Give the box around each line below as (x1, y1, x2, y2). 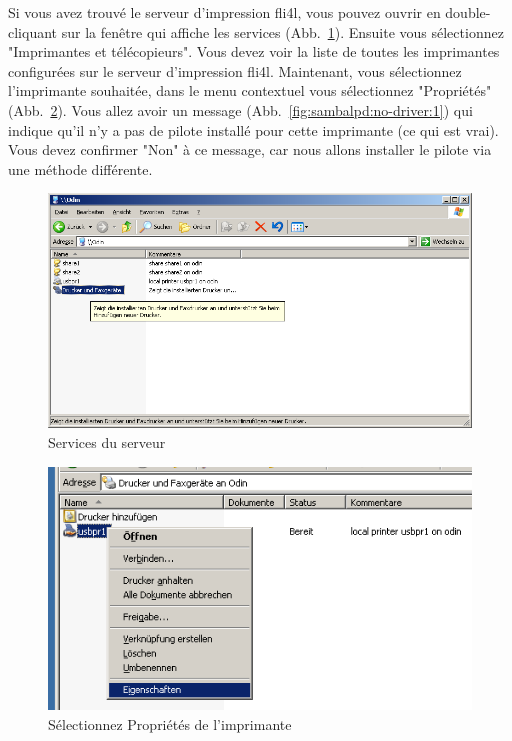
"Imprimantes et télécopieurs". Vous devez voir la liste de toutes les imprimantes (8, 41, 500, 62)
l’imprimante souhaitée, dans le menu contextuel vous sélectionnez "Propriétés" (8, 80, 492, 101)
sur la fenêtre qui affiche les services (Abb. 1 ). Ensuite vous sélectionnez (61, 21, 504, 42)
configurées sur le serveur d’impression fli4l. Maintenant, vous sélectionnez (8, 60, 462, 81)
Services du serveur (48, 431, 166, 452)
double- (445, 2, 491, 22)
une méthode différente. (8, 158, 153, 179)
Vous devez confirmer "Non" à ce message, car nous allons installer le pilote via (8, 139, 492, 160)
